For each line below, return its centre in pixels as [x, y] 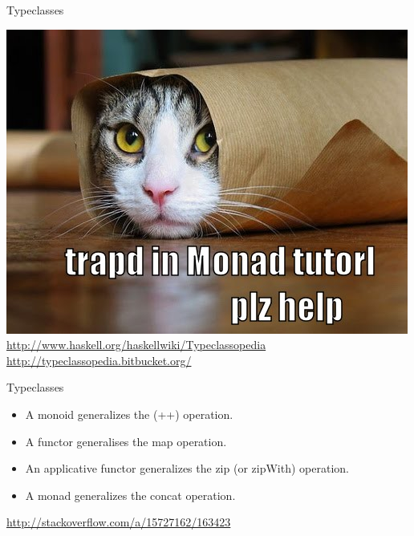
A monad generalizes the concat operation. [130, 495]
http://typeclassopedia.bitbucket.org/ [99, 360]
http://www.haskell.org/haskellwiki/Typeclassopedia [136, 345]
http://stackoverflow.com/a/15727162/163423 [119, 522]
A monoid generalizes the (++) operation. [129, 414]
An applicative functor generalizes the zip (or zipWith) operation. [187, 468]
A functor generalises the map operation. [126, 441]
